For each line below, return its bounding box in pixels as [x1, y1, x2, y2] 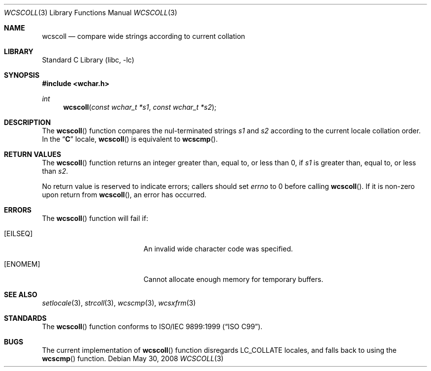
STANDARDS [4, 314, 47, 322]
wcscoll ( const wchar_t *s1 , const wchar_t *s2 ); [63, 103, 216, 111]
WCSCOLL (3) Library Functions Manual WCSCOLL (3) [4, 8, 178, 17]
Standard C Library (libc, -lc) [42, 56, 134, 64]
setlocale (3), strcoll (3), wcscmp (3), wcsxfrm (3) [42, 299, 196, 307]
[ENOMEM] [4, 260, 40, 268]
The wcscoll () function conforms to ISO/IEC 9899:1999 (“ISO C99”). [42, 322, 263, 331]
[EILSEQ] [4, 229, 33, 238]
